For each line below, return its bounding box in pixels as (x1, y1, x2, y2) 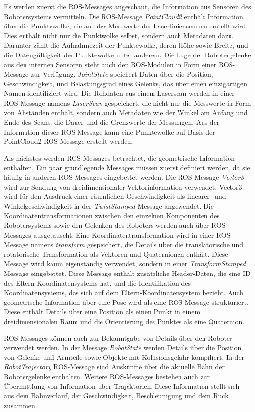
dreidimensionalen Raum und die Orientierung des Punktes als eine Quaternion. (4, 316, 245, 326)
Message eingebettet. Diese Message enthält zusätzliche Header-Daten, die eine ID (4, 268, 251, 278)
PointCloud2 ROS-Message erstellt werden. (4, 136, 133, 146)
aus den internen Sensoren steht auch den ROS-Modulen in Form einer (4, 59, 217, 69)
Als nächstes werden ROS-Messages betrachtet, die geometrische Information (4, 152, 235, 163)
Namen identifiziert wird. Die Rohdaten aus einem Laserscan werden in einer (4, 88, 235, 98)
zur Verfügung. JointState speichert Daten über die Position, (30, 69, 213, 79)
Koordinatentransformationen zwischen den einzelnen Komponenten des (4, 210, 220, 220)
